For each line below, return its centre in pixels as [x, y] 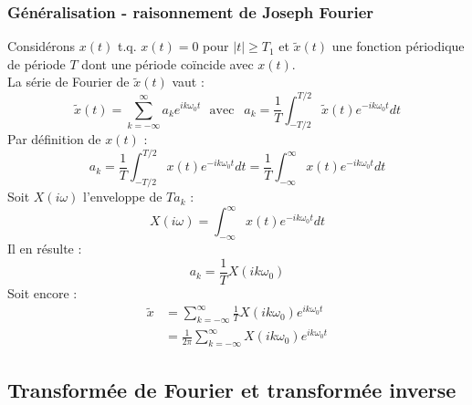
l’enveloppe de [123, 197]
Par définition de [54, 139]
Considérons [42, 46]
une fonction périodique [398, 46]
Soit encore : [42, 292]
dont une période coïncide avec [168, 63]
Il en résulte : [45, 249]
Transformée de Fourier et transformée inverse [232, 389]
